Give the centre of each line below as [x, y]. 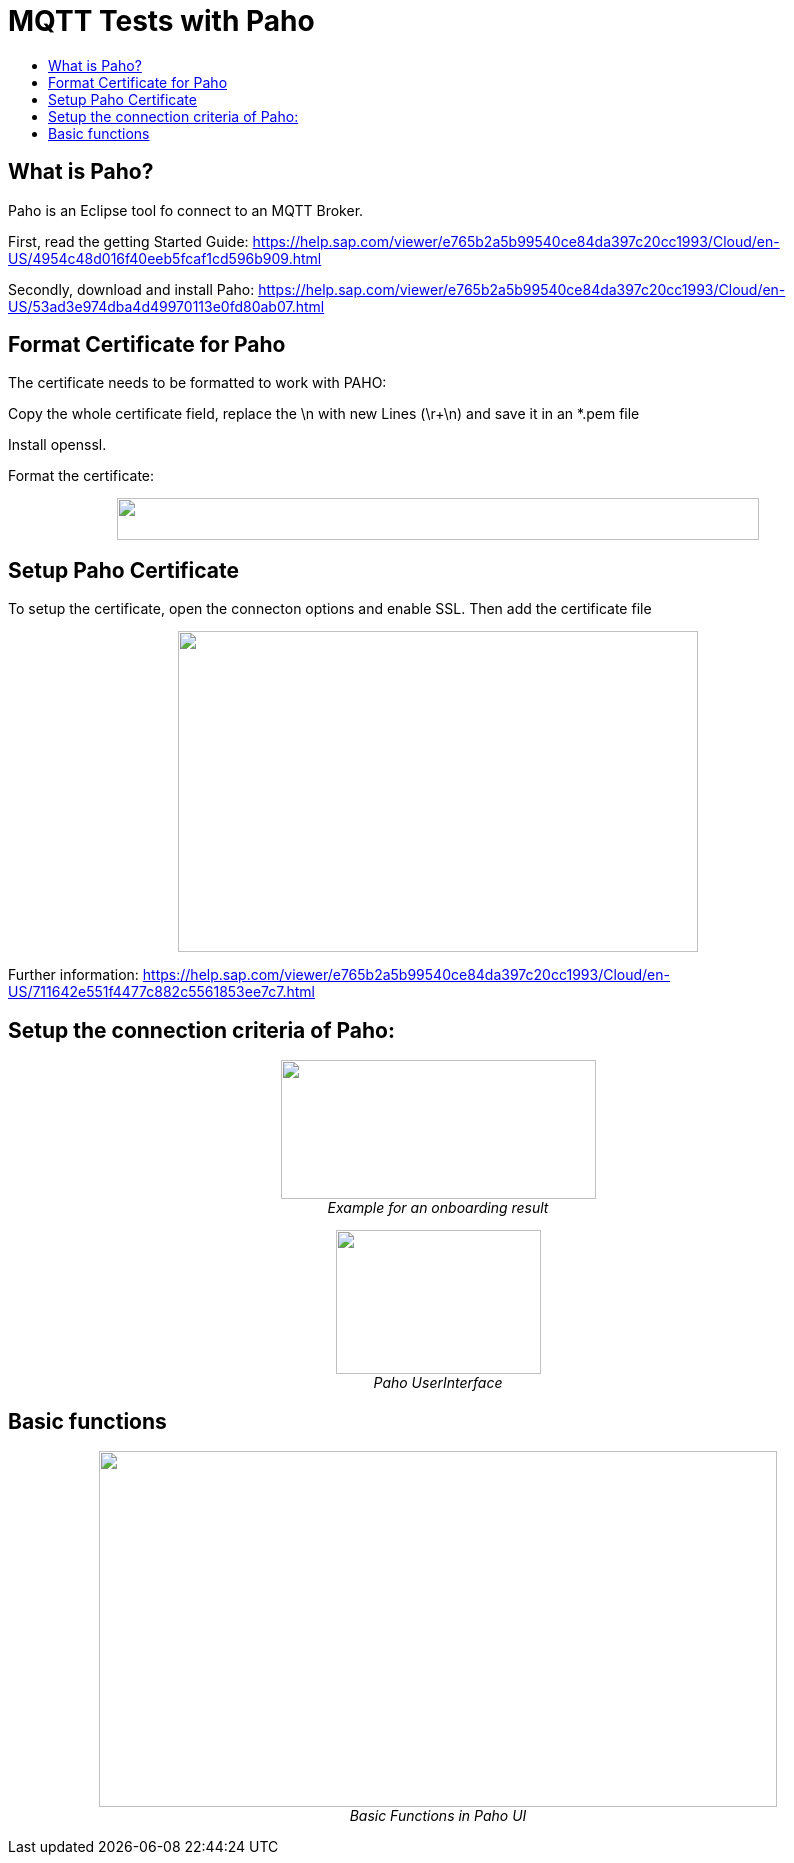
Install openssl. [57, 445]
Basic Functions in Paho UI [438, 1815]
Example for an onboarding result [438, 1208]
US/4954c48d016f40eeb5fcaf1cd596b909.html [165, 258]
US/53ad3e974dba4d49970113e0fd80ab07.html [166, 306]
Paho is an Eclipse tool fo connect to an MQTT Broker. [186, 210]
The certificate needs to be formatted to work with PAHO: [197, 383]
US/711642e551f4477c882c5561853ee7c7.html [162, 992]
